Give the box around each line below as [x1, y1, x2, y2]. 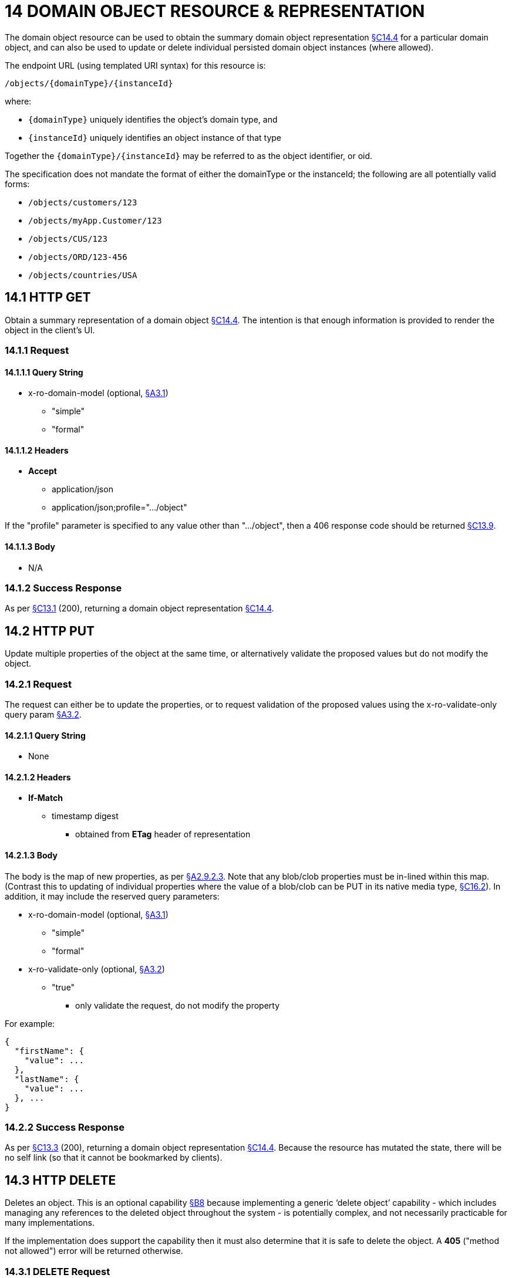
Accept [28, 466, 57, 476]
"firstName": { [14, 1046, 84, 1056]
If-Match [28, 793, 63, 803]
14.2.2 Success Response [5, 1121, 124, 1133]
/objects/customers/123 [28, 197, 137, 207]
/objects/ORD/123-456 [28, 252, 127, 262]
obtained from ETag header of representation [75, 829, 251, 840]
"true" [52, 982, 75, 992]
